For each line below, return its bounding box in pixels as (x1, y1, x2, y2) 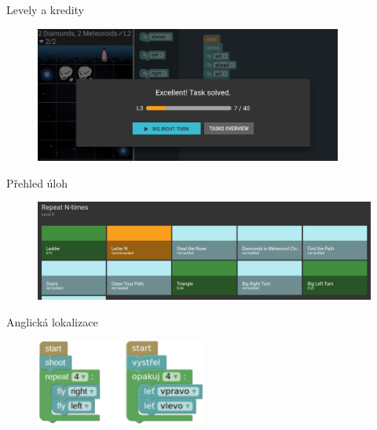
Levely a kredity (6, 2, 85, 17)
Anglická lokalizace (6, 313, 98, 330)
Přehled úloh (6, 174, 68, 191)
